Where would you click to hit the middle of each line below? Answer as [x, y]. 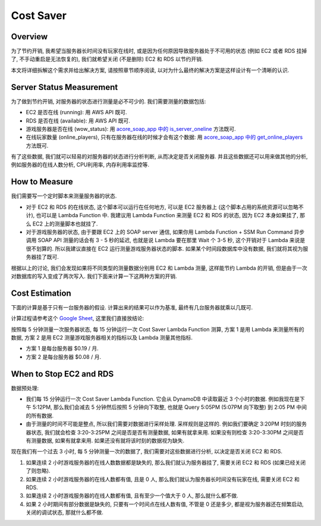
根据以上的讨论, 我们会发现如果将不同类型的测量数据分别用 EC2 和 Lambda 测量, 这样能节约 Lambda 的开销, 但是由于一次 [159, 268]
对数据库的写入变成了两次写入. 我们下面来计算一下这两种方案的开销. [94, 276]
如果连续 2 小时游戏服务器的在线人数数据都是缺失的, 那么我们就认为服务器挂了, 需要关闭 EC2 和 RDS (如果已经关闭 [166, 462]
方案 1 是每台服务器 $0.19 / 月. [62, 349]
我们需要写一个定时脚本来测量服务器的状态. [64, 196]
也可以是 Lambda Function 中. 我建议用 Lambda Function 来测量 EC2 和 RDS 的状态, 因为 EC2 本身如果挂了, [167, 215]
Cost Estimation [41, 293]
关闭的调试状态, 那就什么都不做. [65, 512]
